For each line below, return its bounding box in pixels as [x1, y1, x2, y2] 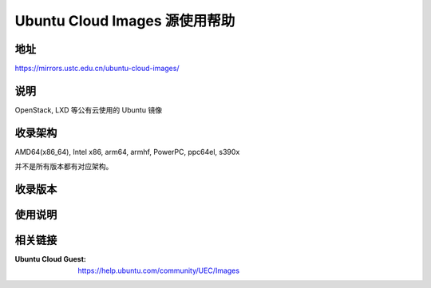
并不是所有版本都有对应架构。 [14, 162, 113, 172]
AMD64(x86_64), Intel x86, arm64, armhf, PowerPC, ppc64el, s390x [14, 147, 240, 156]
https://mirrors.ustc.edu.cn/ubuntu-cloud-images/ [14, 64, 180, 73]
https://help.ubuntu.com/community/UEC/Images [77, 266, 239, 275]
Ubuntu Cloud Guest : [14, 254, 87, 264]
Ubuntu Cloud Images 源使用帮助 [14, 12, 235, 30]
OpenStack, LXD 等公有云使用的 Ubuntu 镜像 [14, 105, 163, 115]
